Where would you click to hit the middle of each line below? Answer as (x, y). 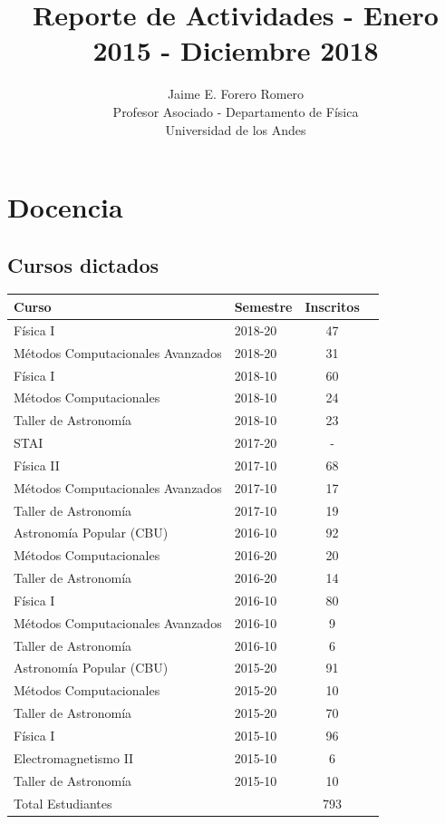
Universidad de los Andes (236, 129)
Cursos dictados (83, 264)
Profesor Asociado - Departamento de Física (236, 111)
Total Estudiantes (63, 803)
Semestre (263, 306)
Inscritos (332, 306)
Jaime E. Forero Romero (236, 94)
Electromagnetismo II (74, 757)
